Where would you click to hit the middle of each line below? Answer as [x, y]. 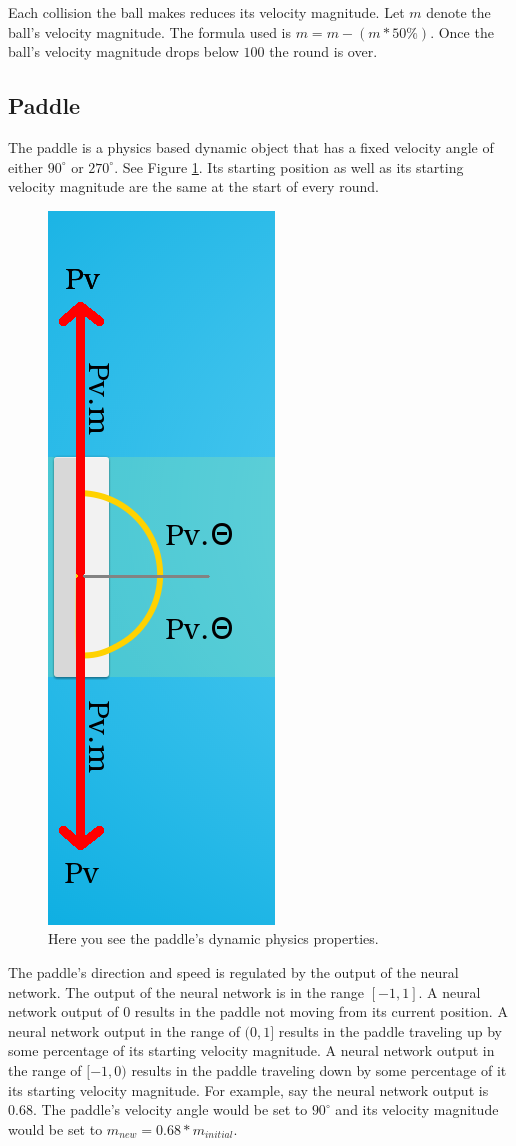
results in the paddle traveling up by [390, 1030]
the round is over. [323, 51]
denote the [458, 12]
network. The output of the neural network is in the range [186, 991]
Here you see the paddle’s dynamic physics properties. [213, 938]
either [26, 166]
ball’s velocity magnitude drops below [123, 51]
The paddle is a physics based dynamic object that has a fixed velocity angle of [251, 146]
